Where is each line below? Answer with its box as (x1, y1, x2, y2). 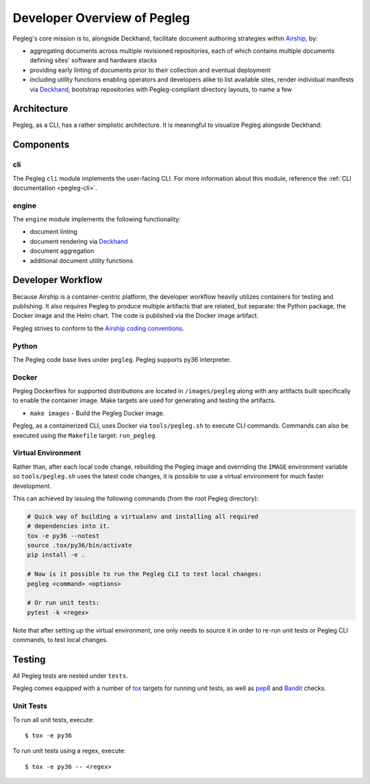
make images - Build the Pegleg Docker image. (29, 408, 164, 417)
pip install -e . (27, 551, 86, 559)
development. (12, 482, 51, 490)
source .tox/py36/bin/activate (27, 541, 133, 550)
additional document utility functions (29, 256, 134, 265)
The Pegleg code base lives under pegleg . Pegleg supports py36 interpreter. (12, 355, 232, 363)
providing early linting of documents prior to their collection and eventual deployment (29, 66, 271, 74)
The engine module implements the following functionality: (12, 215, 181, 223)
